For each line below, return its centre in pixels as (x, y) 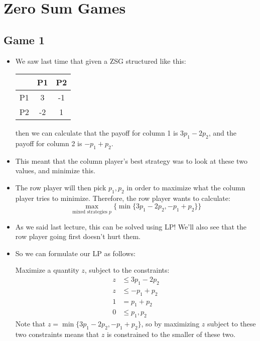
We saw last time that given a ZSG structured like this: (101, 61)
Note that (30, 324)
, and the (222, 133)
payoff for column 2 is (49, 143)
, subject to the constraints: (127, 270)
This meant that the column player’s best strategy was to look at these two (131, 160)
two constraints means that (57, 334)
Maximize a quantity (47, 270)
